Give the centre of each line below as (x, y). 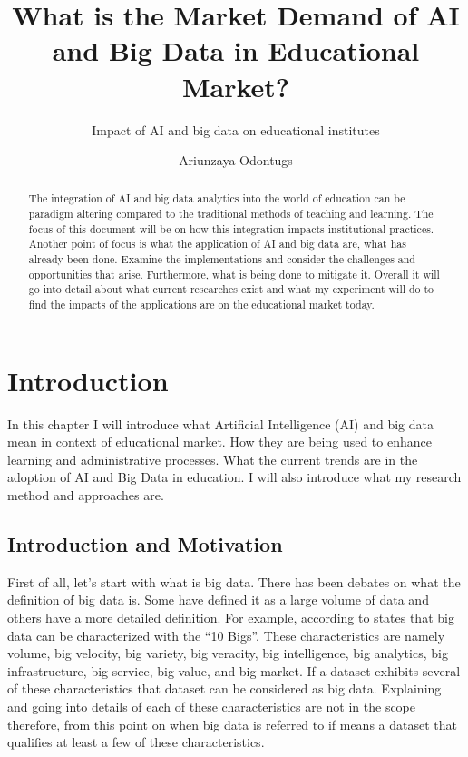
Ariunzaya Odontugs (236, 160)
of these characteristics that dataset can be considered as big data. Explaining (224, 688)
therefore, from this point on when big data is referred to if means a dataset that (232, 724)
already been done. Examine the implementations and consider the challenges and (222, 259)
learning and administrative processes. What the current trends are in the (213, 459)
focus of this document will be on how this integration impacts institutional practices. (231, 228)
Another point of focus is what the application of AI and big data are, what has (217, 244)
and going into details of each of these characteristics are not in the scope (212, 706)
